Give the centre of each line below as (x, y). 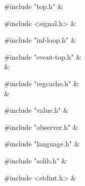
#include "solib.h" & (35, 160)
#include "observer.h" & (41, 127)
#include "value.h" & (36, 110)
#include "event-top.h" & (43, 56)
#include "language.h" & (42, 144)
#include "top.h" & (33, 6)
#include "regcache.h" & (41, 83)
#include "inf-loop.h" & (40, 40)
